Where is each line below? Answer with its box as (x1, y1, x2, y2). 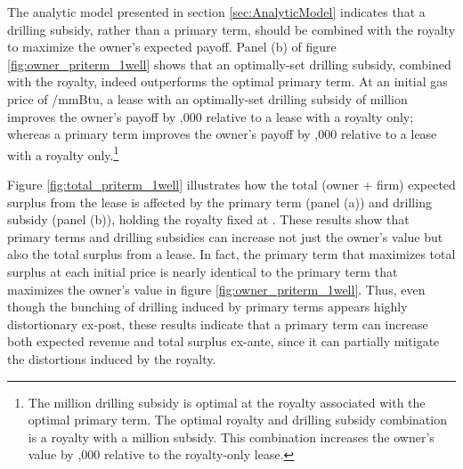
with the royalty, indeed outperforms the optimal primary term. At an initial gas (7, 72, 448, 91)
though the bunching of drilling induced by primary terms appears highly (7, 297, 408, 316)
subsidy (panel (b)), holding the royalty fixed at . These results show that (7, 210, 410, 229)
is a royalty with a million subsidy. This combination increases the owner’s (28, 427, 435, 446)
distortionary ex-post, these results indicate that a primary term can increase (7, 314, 428, 333)
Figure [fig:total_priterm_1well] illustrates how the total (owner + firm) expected (7, 175, 456, 193)
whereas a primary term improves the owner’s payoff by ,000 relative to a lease (7, 125, 437, 143)
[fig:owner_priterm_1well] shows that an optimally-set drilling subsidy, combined (7, 54, 451, 73)
